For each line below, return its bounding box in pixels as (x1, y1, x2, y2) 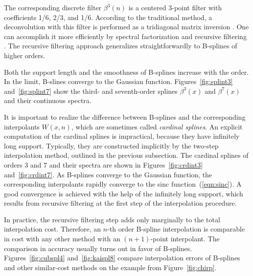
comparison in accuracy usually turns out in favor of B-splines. (4, 243, 192, 253)
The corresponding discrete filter (4, 2, 102, 12)
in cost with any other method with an (4, 234, 120, 244)
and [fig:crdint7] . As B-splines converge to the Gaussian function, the (4, 169, 212, 179)
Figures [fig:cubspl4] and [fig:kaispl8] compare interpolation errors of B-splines (4, 253, 240, 263)
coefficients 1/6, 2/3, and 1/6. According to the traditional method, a (4, 12, 212, 22)
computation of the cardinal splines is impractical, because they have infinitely (4, 131, 240, 141)
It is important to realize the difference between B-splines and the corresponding (4, 111, 246, 122)
